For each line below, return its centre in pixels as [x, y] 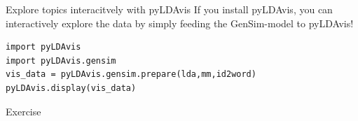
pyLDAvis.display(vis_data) [71, 88]
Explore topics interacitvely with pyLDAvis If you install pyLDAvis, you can [169, 9]
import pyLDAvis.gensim [61, 60]
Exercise [23, 111]
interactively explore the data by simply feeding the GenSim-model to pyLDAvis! [180, 23]
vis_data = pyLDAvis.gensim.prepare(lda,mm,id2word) [131, 74]
